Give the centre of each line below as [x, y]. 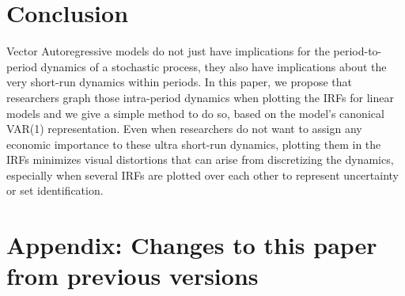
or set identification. [55, 190]
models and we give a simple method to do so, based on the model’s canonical [195, 113]
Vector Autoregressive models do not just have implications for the [168, 51]
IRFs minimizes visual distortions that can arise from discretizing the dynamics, [200, 159]
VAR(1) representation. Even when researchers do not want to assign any [184, 129]
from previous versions [132, 276]
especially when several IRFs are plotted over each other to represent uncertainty [202, 175]
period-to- [358, 51]
